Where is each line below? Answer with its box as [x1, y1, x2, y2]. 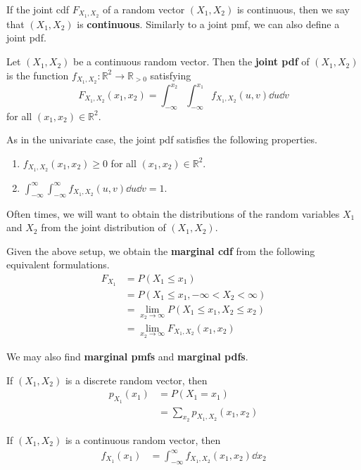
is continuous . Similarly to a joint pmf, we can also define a [77, 16, 340, 31]
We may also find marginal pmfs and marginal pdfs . [6, 349, 248, 364]
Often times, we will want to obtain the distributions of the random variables [6, 206, 340, 221]
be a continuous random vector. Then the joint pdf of [73, 54, 310, 69]
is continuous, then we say [236, 2, 350, 16]
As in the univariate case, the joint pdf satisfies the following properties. [6, 132, 317, 147]
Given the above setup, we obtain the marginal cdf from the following [6, 243, 315, 258]
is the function [6, 67, 69, 82]
